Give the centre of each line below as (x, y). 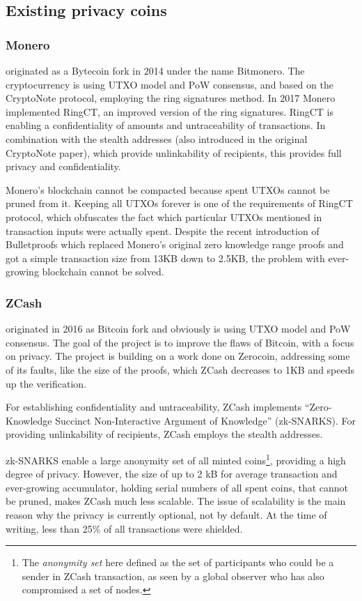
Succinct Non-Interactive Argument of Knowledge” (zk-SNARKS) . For (205, 420)
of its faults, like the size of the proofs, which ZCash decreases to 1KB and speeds (180, 369)
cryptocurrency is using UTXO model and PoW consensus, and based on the (170, 84)
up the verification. (46, 383)
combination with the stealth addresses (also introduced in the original (157, 138)
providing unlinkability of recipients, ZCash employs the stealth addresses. (164, 434)
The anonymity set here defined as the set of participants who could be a (178, 562)
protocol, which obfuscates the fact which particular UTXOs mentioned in (164, 216)
